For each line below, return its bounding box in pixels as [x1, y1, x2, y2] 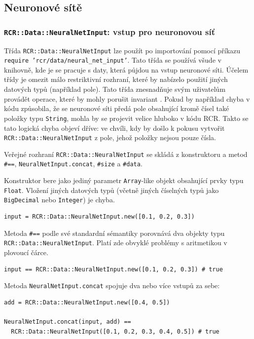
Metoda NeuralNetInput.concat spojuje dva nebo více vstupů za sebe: [4, 280, 220, 291]
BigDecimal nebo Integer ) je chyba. [4, 194, 115, 205]
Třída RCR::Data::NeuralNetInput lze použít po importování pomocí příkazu [4, 45, 241, 55]
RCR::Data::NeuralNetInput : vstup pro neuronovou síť [4, 25, 216, 38]
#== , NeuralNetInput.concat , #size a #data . [4, 158, 143, 169]
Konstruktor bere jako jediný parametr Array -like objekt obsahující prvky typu [4, 175, 244, 186]
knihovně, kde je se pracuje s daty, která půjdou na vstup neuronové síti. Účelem [4, 64, 249, 75]
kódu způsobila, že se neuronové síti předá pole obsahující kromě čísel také [4, 103, 229, 113]
